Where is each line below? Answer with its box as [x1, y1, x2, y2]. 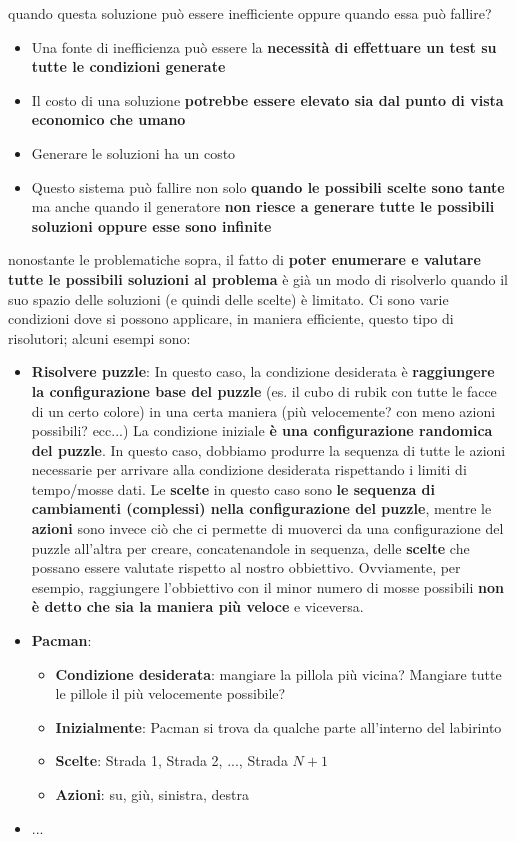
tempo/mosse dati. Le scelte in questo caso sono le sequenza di [31, 478, 436, 499]
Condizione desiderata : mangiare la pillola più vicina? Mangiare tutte [55, 663, 502, 684]
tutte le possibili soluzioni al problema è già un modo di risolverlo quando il [8, 268, 508, 289]
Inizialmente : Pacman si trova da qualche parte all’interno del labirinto [55, 716, 502, 737]
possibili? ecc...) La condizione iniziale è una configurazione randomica [31, 420, 493, 441]
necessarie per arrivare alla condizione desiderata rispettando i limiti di [31, 459, 467, 480]
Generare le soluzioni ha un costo [31, 142, 236, 163]
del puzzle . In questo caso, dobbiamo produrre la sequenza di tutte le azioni [31, 439, 506, 460]
